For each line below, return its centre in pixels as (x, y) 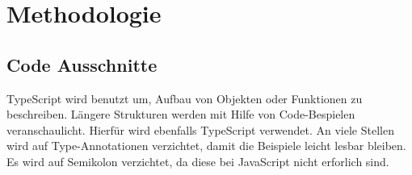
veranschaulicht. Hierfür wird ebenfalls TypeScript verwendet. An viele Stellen (200, 129)
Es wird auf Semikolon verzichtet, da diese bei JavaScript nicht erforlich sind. (198, 161)
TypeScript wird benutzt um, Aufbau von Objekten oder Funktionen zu (185, 98)
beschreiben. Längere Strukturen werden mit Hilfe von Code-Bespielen (181, 114)
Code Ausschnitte (82, 64)
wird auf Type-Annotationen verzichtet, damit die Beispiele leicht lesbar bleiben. (206, 146)
